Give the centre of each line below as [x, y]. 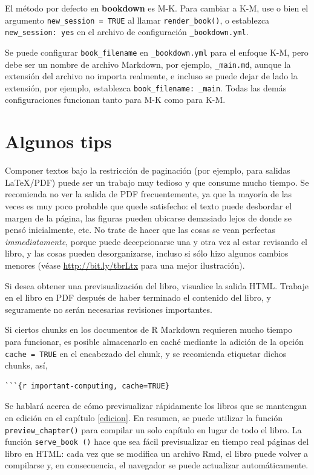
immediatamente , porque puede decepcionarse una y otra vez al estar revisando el [156, 241]
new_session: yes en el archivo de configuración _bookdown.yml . [127, 32]
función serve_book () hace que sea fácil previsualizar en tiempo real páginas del [157, 441]
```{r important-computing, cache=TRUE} [87, 386]
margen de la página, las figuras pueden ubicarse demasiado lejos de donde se [148, 218]
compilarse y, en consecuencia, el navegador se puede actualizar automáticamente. [157, 465]
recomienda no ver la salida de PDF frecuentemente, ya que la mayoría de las [149, 194]
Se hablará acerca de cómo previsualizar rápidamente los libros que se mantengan [156, 406]
